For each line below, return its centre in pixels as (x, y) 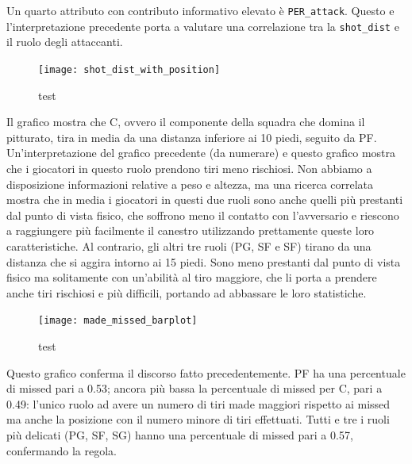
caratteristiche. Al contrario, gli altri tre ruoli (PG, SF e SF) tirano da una (189, 245)
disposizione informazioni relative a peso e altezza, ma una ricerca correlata (190, 184)
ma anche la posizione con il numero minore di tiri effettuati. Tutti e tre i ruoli (198, 419)
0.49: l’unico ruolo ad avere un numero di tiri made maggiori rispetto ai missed (198, 403)
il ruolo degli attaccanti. (65, 42)
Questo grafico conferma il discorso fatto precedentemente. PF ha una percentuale (206, 372)
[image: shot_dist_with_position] (129, 69)
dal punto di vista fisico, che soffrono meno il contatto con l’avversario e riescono (203, 215)
